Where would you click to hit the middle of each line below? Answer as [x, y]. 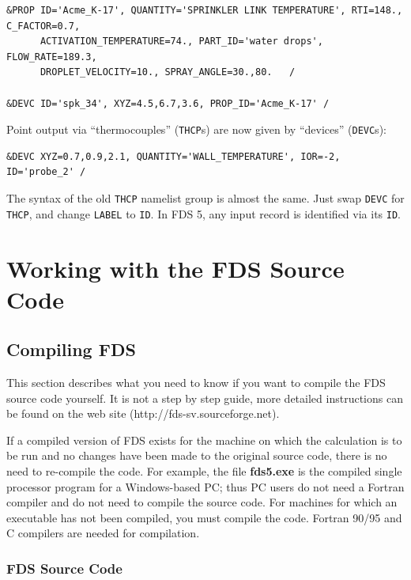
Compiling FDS [71, 349]
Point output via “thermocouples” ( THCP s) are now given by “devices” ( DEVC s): [196, 129]
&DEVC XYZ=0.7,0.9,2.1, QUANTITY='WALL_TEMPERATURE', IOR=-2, [173, 156]
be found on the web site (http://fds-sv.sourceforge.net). [143, 413]
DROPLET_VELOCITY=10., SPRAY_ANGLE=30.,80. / [168, 72]
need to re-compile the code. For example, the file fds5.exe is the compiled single [204, 471]
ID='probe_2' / [46, 172]
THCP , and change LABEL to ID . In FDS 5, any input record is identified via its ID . [204, 213]
